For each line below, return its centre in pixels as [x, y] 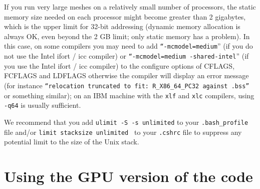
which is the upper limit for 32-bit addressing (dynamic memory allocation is [122, 26]
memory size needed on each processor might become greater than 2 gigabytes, [125, 16]
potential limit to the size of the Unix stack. [72, 142]
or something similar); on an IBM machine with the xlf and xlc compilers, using [129, 95]
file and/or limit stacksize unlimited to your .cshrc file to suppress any [123, 132]
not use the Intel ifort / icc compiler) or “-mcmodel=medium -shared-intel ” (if [126, 56]
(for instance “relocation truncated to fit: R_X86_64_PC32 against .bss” [127, 85]
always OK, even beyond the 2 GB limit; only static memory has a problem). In [127, 36]
